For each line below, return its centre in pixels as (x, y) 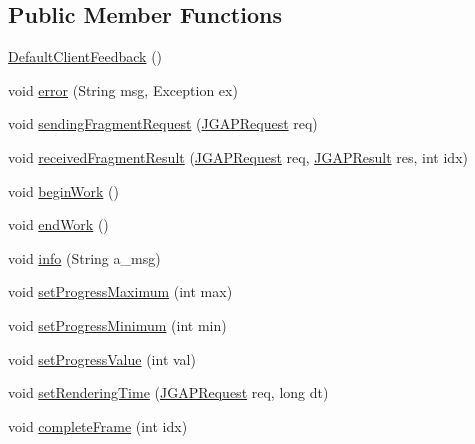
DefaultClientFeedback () (85, 56)
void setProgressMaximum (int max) (120, 291)
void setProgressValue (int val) (102, 358)
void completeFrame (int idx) (98, 425)
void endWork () (58, 224)
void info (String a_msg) (84, 257)
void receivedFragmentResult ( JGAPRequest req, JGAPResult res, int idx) (238, 156)
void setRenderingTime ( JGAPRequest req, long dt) (168, 392)
